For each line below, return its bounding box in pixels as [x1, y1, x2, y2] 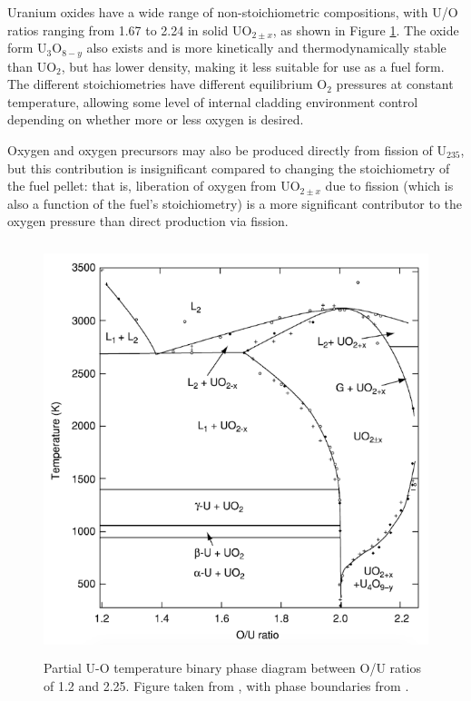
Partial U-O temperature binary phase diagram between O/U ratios [44, 658, 421, 677]
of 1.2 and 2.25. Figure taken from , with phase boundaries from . [44, 676, 409, 695]
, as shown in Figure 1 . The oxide [272, 20, 459, 39]
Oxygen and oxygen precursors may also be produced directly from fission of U [7, 141, 447, 160]
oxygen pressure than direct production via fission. [7, 212, 289, 231]
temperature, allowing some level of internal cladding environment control [7, 92, 418, 111]
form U [7, 38, 47, 57]
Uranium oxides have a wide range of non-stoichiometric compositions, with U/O [7, 3, 458, 21]
